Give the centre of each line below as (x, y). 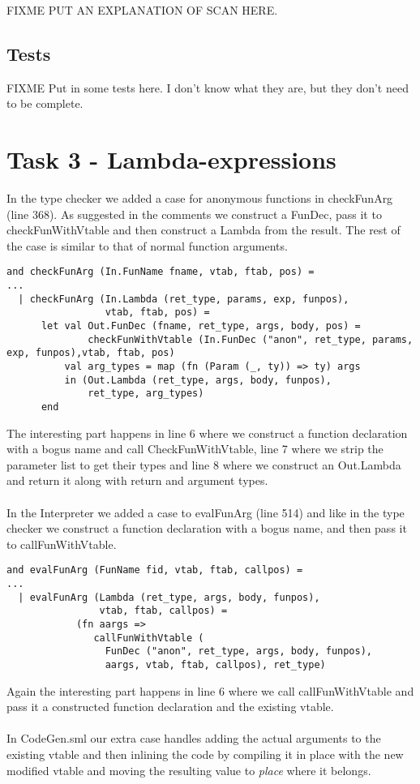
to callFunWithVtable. (62, 544)
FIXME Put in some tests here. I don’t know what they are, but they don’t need (208, 87)
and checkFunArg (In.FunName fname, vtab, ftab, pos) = (161, 272)
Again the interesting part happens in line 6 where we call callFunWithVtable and (210, 690)
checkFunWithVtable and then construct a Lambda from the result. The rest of (204, 230)
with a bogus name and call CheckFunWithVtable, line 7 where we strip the (195, 449)
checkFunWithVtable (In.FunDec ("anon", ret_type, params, (251, 339)
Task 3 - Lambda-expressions (171, 159)
